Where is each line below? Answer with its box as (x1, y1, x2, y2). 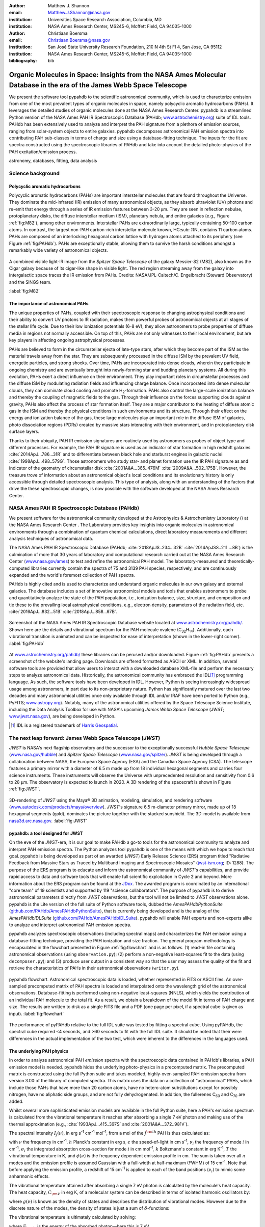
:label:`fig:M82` (9, 288, 40, 294)
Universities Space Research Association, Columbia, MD (48, 16, 162, 22)
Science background (9, 170, 60, 177)
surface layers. (9, 428, 39, 434)
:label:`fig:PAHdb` (9, 640, 45, 646)
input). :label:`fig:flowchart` (9, 1011, 64, 1016)
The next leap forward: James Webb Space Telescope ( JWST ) (9, 734, 160, 741)
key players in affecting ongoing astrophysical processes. (9, 337, 126, 343)
